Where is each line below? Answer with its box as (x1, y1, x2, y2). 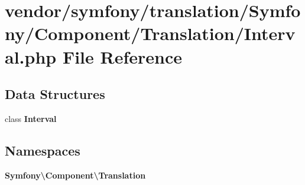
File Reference (62, 44, 183, 68)
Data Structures (5, 85, 105, 103)
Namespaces (5, 141, 80, 159)
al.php (5, 44, 57, 68)
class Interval (5, 112, 57, 124)
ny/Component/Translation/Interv (5, 21, 296, 45)
